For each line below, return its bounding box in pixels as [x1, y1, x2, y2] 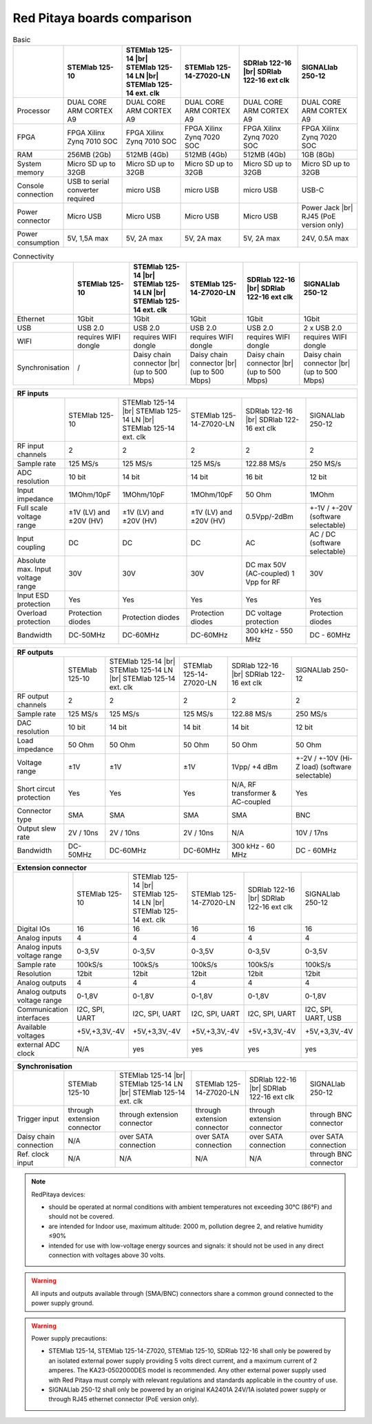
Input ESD [17, 591, 50, 600]
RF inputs [17, 389, 49, 398]
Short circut [17, 784, 55, 794]
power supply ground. [31, 1299, 94, 1308]
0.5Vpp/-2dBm [245, 512, 294, 522]
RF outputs [17, 648, 54, 658]
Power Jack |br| [301, 203, 353, 212]
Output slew [17, 824, 56, 833]
